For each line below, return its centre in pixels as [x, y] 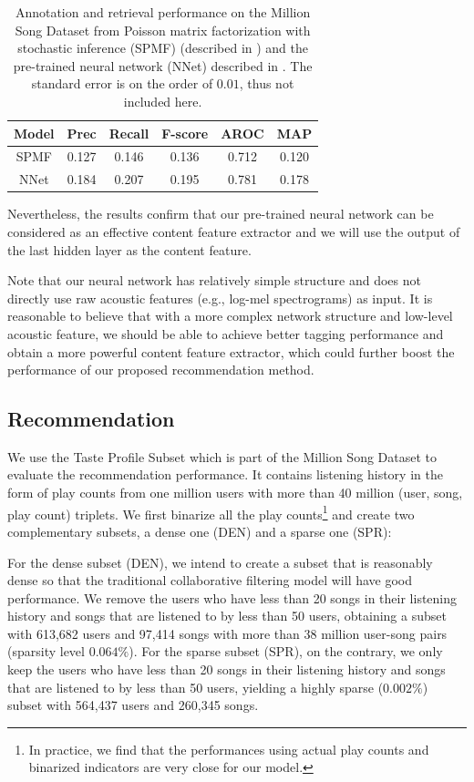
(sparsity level [46, 651]
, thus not [267, 83]
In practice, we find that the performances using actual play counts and [229, 749]
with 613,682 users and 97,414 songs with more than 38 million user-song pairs [227, 633]
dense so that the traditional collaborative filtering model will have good [210, 580]
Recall [129, 133]
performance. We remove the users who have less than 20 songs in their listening [232, 597]
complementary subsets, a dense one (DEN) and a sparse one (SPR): [200, 531]
